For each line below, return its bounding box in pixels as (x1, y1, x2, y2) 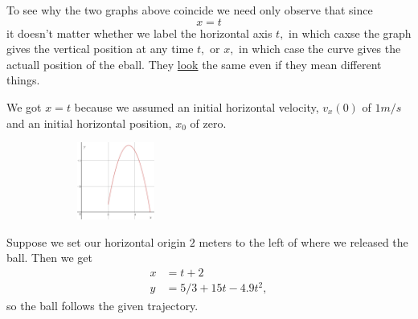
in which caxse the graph (289, 24, 412, 41)
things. (6, 72, 40, 88)
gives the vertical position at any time (6, 40, 194, 57)
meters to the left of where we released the (199, 233, 408, 250)
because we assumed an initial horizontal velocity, (74, 98, 319, 115)
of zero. (190, 114, 227, 131)
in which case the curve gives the (239, 40, 401, 57)
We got (6, 98, 42, 115)
